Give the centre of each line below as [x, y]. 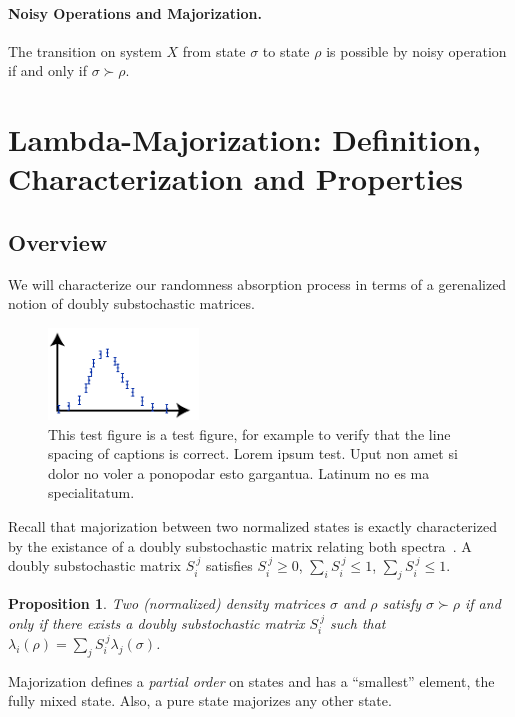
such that [358, 622]
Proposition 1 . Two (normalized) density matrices [166, 602]
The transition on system [85, 50]
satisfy [402, 602]
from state [214, 50]
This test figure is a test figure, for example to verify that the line [249, 433]
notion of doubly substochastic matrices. [131, 303]
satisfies [229, 565]
